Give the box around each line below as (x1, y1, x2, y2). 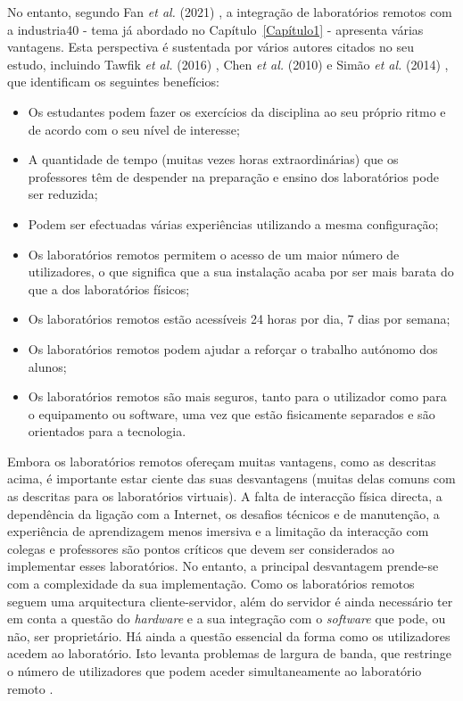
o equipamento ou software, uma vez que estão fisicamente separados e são (28, 404, 435, 423)
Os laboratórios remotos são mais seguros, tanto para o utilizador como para (28, 387, 447, 406)
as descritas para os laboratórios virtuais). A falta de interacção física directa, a (7, 487, 442, 506)
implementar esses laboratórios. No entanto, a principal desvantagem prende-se (7, 557, 439, 575)
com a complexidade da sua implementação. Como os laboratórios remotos (7, 574, 415, 593)
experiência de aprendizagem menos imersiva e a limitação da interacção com (7, 522, 429, 540)
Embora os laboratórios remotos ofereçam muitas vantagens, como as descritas (7, 451, 436, 470)
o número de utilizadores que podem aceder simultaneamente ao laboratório (7, 662, 422, 680)
